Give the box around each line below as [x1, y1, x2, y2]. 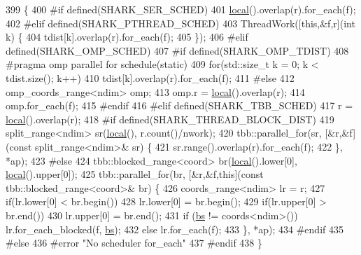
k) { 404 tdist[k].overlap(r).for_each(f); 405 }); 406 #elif [6, 29, 248, 44]
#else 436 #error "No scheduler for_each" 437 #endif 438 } [6, 235, 263, 250]
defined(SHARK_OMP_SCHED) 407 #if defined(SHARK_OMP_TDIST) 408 [6, 43, 349, 57]
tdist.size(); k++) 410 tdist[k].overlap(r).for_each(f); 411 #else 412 [6, 70, 295, 85]
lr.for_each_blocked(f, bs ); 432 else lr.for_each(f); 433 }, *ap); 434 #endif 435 [6, 221, 344, 236]
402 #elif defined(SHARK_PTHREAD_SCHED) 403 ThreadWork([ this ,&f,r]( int [6, 15, 355, 30]
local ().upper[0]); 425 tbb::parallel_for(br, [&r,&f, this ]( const [6, 167, 264, 181]
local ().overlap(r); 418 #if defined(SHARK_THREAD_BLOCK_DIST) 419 [6, 111, 334, 126]
